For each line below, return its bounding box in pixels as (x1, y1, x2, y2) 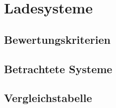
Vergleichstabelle (4, 90, 92, 106)
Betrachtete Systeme (4, 61, 113, 76)
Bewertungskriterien (4, 31, 111, 47)
